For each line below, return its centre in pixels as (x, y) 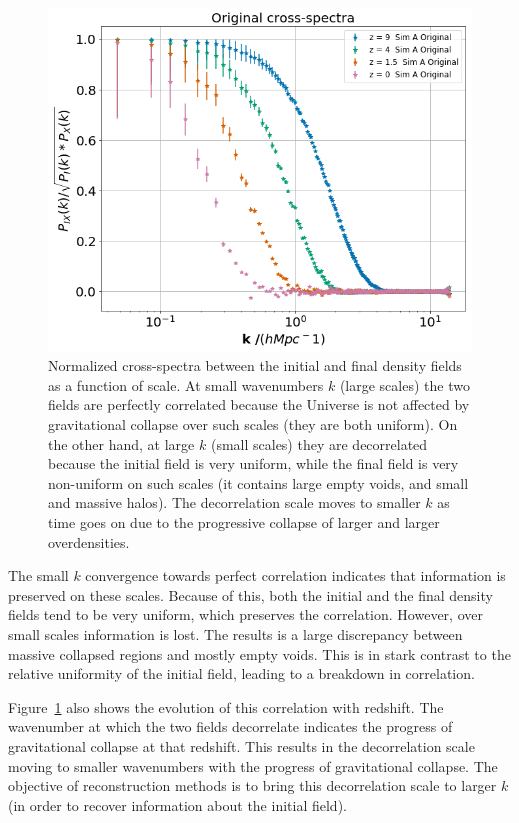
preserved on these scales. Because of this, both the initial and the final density (250, 594)
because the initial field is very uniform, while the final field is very (253, 463)
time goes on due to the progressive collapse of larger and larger (244, 521)
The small (38, 575)
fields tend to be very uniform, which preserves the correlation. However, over (245, 614)
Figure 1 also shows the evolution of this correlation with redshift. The (226, 706)
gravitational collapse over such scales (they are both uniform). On (253, 424)
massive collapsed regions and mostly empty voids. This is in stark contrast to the (259, 653)
